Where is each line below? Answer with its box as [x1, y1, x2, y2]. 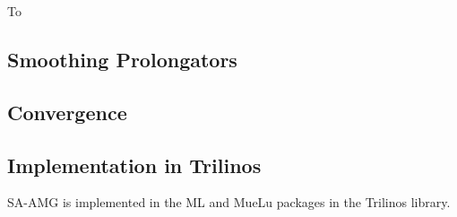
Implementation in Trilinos [7, 151, 262, 178]
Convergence [7, 98, 127, 126]
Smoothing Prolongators [7, 45, 237, 73]
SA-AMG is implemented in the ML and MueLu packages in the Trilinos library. [7, 193, 451, 212]
